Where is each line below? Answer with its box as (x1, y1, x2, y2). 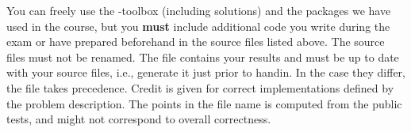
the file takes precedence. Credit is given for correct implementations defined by (6, 79, 394, 96)
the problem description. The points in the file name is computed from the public (6, 95, 402, 111)
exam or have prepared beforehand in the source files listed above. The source (6, 33, 385, 50)
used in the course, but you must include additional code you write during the (6, 17, 390, 34)
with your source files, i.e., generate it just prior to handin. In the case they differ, (6, 64, 405, 81)
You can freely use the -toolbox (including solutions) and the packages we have (6, 2, 391, 18)
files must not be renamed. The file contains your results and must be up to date (6, 48, 399, 65)
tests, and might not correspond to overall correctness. (6, 111, 271, 127)
